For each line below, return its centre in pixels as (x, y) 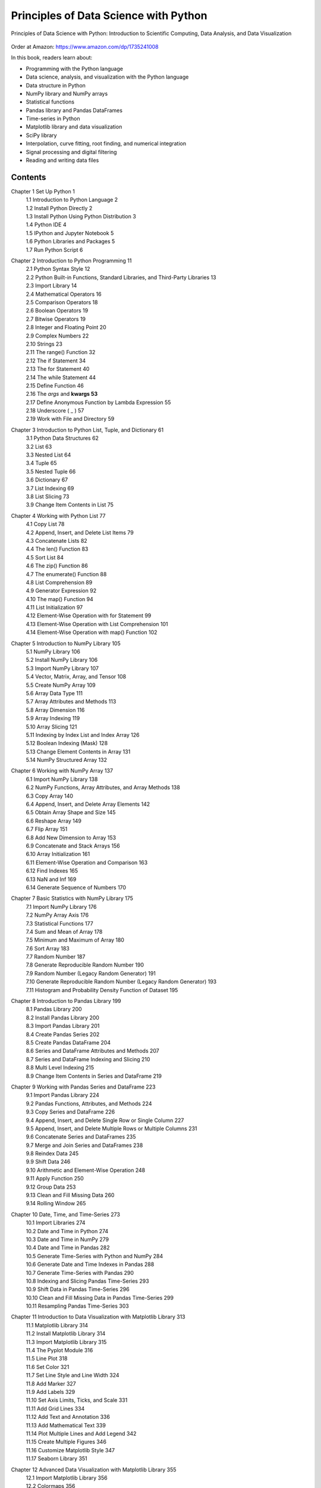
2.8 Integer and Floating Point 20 (66, 327)
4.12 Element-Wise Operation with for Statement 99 (89, 615)
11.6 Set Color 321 (48, 1367)
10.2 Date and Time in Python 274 (67, 1231)
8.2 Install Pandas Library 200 (62, 1017)
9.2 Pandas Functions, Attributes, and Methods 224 (89, 1104)
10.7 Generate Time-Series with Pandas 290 (80, 1273)
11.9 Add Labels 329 (51, 1392)
